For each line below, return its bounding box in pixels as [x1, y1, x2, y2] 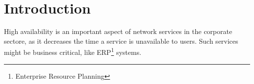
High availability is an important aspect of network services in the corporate [4, 26, 233, 36]
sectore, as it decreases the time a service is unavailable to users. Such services [4, 35, 238, 46]
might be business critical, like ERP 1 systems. [4, 46, 142, 57]
